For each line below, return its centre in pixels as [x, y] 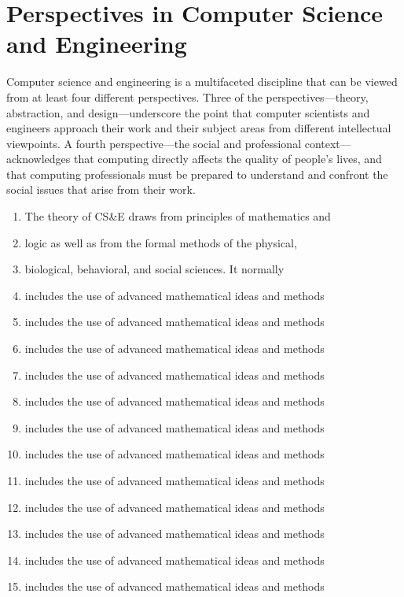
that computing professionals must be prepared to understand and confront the [197, 174]
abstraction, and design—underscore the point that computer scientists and [188, 112]
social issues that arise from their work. [101, 189]
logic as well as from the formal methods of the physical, [161, 242]
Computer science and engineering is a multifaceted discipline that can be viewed [202, 82]
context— [328, 143]
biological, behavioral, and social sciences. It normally [154, 269]
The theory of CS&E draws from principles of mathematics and [178, 216]
